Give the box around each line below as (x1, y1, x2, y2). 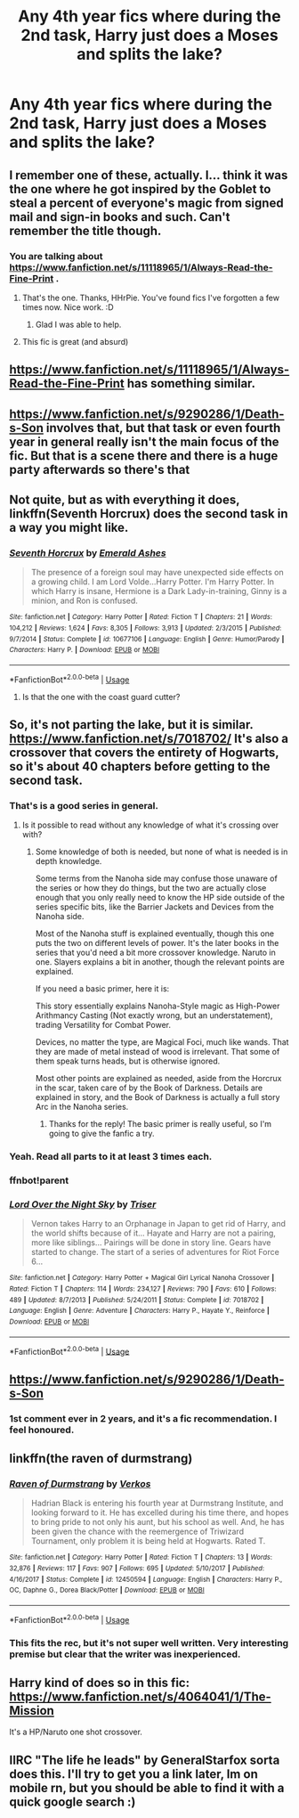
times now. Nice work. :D (21, 301, 114, 313)
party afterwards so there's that (9, 461, 190, 477)
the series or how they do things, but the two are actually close (35, 883, 267, 893)
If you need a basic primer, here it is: (35, 983, 170, 994)
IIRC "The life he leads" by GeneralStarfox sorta (9, 1752, 280, 1767)
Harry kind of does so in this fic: (9, 1675, 190, 1690)
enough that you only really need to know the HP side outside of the (35, 893, 285, 903)
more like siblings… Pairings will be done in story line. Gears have (30, 1237, 271, 1248)
